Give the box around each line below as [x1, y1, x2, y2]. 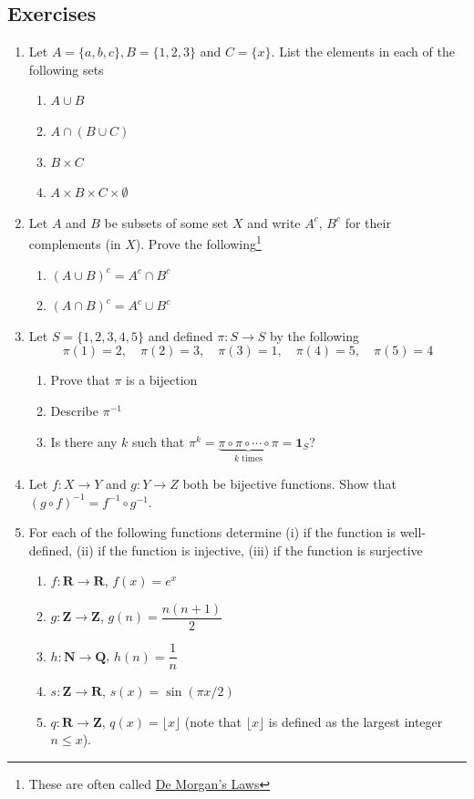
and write [247, 213, 301, 232]
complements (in [28, 234, 121, 254]
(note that [184, 711, 242, 731]
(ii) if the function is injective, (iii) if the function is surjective [76, 540, 423, 559]
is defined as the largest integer [268, 711, 443, 731]
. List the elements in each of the [271, 42, 455, 61]
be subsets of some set [104, 213, 229, 232]
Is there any [50, 431, 118, 451]
